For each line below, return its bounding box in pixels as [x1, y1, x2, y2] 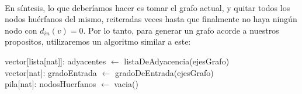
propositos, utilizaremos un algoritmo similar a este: [5, 35, 191, 48]
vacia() [114, 78, 138, 90]
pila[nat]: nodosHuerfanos [5, 78, 96, 90]
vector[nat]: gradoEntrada [5, 66, 97, 78]
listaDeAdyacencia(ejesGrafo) [124, 55, 230, 67]
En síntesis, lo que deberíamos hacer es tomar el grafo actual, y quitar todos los [5, 1, 290, 13]
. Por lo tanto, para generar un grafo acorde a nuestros [83, 24, 279, 36]
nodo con [5, 24, 37, 36]
